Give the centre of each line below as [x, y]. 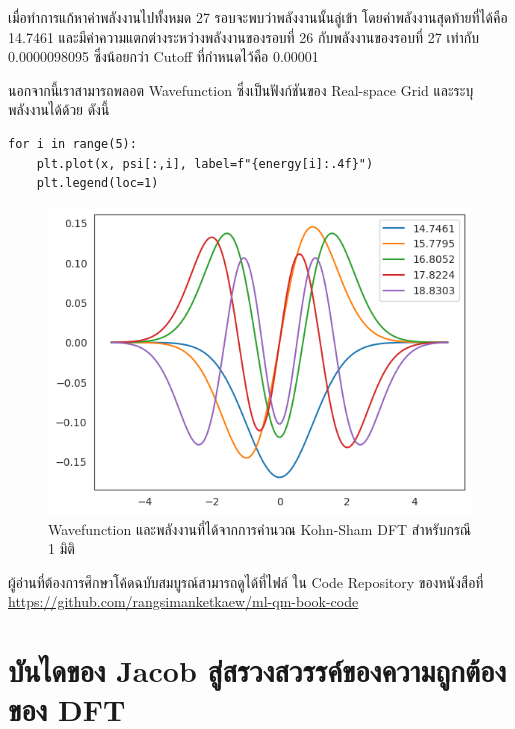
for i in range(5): [72, 143]
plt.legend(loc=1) [97, 183]
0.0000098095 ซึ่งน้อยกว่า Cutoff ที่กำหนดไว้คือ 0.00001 [163, 56]
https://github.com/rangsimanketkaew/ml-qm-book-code [183, 601]
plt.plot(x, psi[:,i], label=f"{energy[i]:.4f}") [205, 163]
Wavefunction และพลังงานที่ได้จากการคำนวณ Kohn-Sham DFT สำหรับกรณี [260, 528]
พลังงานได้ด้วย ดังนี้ [59, 109]
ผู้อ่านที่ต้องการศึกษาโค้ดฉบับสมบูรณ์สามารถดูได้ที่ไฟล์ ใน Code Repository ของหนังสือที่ [246, 581]
